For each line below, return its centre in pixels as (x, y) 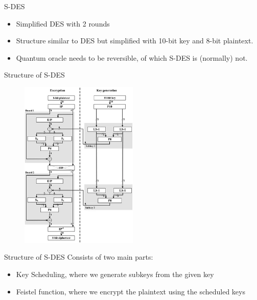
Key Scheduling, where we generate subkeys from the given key (115, 274)
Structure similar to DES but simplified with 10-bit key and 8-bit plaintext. (135, 41)
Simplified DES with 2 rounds (63, 23)
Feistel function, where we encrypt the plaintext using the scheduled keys (131, 291)
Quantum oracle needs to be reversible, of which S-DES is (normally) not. (132, 57)
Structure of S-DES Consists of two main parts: (79, 257)
